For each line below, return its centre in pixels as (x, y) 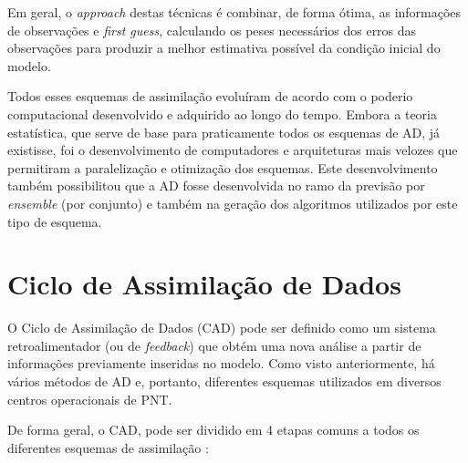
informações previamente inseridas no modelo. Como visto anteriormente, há (221, 363)
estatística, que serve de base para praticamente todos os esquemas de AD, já (224, 132)
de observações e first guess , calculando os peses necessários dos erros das (212, 30)
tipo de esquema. (55, 221)
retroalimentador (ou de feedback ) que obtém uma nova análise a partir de (214, 345)
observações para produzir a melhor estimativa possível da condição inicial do (224, 48)
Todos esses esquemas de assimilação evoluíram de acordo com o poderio (210, 96)
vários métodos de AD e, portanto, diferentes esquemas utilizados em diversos (224, 381)
